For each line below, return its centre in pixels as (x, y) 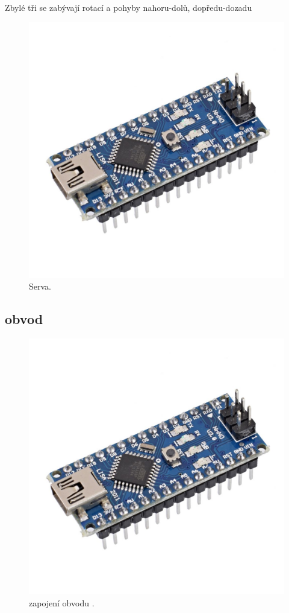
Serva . (40, 286)
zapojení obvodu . (62, 602)
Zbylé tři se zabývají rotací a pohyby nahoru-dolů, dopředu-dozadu (129, 7)
